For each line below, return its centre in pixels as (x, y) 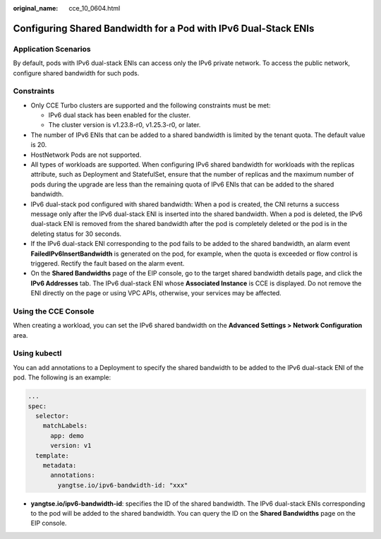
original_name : (36, 8)
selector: (53, 416)
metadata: (60, 465)
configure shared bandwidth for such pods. (76, 73)
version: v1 (71, 446)
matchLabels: (65, 426)
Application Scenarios (52, 49)
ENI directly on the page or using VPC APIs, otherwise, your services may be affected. (156, 293)
